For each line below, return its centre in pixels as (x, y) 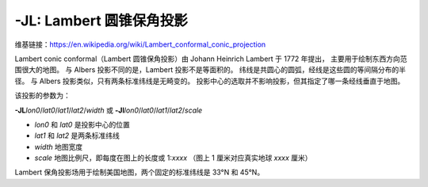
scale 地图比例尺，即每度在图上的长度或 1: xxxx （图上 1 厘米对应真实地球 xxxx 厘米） (173, 158)
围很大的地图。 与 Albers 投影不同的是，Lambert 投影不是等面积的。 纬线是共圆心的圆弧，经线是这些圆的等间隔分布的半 (210, 70)
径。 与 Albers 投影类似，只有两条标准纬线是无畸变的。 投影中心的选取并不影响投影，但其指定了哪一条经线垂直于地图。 (210, 81)
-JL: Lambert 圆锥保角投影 (101, 21)
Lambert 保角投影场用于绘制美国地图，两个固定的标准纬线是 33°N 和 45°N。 (139, 172)
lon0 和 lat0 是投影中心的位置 (82, 124)
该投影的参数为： (42, 96)
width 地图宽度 (59, 147)
